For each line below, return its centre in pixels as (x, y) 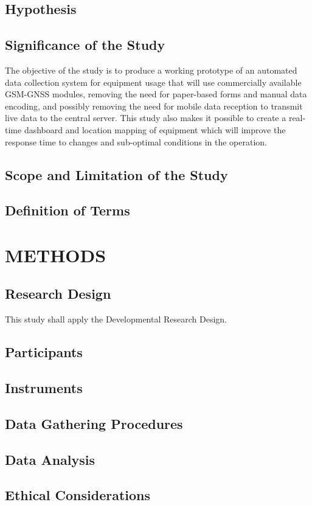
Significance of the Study (85, 45)
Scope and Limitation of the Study (116, 174)
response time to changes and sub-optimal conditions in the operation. (136, 141)
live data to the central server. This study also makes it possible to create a (146, 118)
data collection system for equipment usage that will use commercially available (153, 82)
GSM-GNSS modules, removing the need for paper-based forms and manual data (156, 94)
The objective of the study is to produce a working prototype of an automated (151, 70)
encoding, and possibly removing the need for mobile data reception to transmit (154, 106)
